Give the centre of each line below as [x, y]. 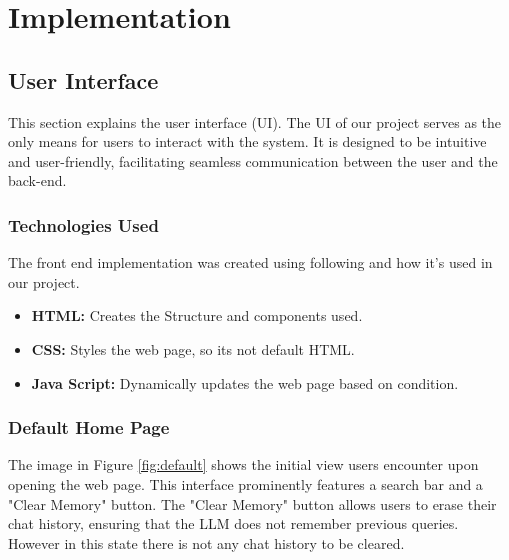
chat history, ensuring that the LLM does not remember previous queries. [233, 523]
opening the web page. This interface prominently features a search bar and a [245, 483]
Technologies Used [83, 224]
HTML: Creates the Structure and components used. [197, 315]
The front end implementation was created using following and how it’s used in [250, 262]
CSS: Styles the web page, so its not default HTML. [193, 348]
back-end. [37, 180]
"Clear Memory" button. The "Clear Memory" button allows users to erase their [252, 503]
